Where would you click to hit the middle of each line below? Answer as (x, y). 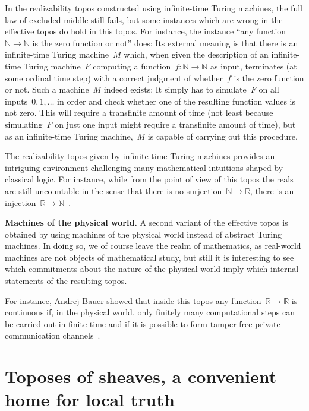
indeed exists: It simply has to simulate (175, 89)
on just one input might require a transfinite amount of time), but (175, 124)
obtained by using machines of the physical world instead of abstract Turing (144, 234)
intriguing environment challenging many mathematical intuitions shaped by (144, 167)
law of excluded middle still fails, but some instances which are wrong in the (144, 19)
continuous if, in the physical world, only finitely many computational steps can (150, 312)
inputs (16, 101)
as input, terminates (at (254, 66)
